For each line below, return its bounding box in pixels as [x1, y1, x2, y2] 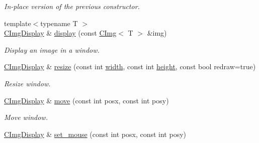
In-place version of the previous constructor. [4, 1, 140, 11]
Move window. [4, 112, 48, 122]
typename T [40, 18, 78, 28]
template [4, 18, 31, 28]
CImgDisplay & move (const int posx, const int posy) [4, 95, 169, 105]
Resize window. [4, 78, 51, 88]
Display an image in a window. [4, 44, 100, 55]
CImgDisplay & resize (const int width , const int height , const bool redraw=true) [4, 61, 256, 72]
